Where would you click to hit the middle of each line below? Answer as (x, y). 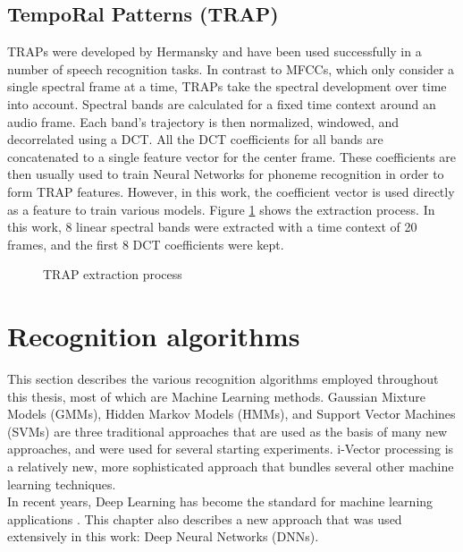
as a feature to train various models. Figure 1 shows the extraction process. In (221, 209)
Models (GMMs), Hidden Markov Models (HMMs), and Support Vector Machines (231, 414)
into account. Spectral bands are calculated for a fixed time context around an (222, 103)
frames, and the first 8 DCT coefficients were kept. (146, 244)
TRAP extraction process (113, 274)
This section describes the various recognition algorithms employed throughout (223, 379)
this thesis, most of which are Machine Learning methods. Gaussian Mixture (217, 396)
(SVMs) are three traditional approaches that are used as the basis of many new (227, 431)
